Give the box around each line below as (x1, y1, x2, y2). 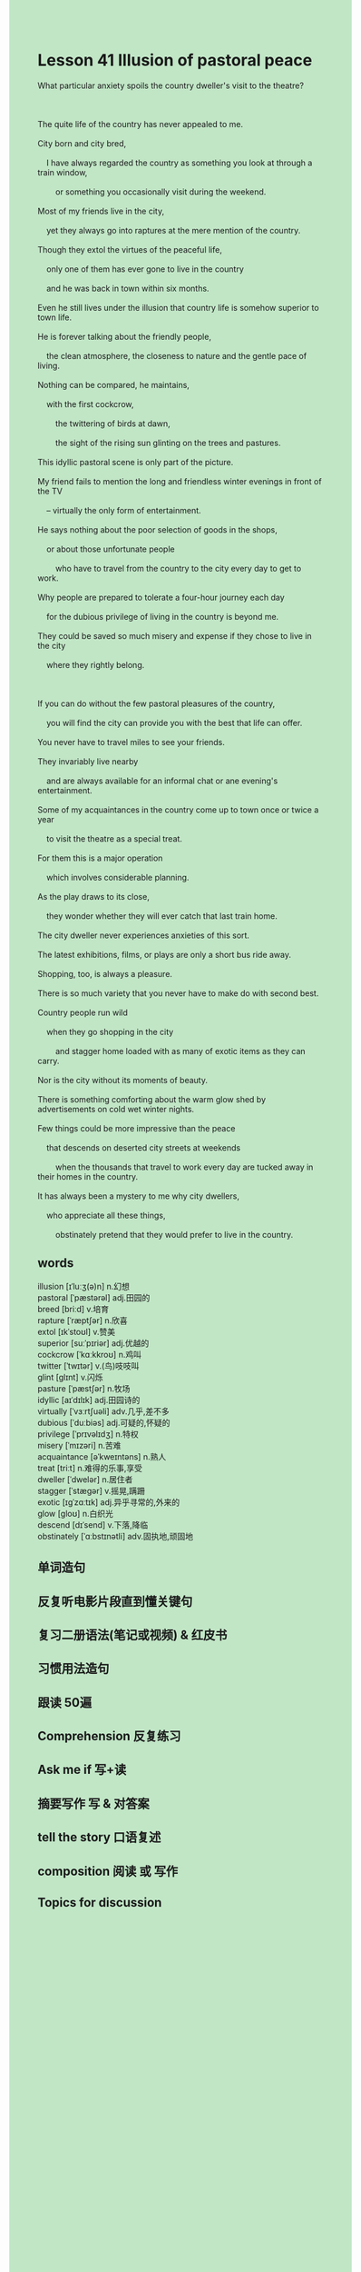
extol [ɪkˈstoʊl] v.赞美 (37, 1326, 116, 1337)
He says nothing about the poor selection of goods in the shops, (37, 523, 278, 535)
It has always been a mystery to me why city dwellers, (37, 1191, 239, 1201)
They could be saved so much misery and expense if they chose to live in (37, 630, 312, 641)
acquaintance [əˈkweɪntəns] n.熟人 (37, 1450, 167, 1462)
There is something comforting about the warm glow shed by (37, 1093, 267, 1104)
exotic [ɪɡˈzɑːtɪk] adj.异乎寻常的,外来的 (37, 1496, 180, 1508)
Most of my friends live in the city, (37, 205, 165, 216)
